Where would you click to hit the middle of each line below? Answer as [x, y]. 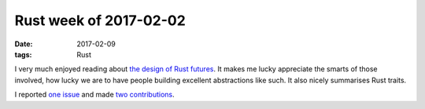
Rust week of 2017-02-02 [100, 20]
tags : [23, 54]
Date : [24, 44]
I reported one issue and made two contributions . [94, 95]
